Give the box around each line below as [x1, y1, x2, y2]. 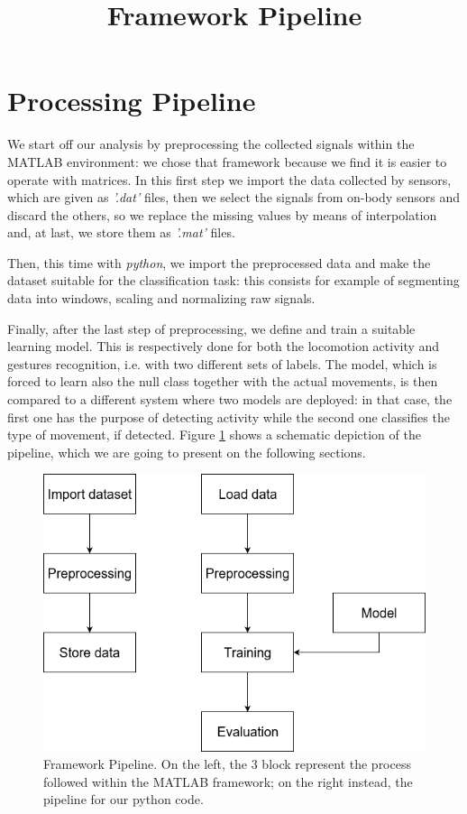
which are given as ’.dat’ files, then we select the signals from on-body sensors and [7, 188, 461, 207]
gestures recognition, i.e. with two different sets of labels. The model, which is [7, 354, 437, 373]
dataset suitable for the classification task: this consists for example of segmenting [7, 271, 460, 290]
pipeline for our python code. [43, 790, 204, 809]
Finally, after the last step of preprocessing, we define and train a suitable [7, 319, 416, 338]
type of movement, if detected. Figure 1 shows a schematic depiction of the [7, 425, 421, 444]
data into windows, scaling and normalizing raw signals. [7, 289, 316, 308]
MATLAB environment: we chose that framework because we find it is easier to [7, 152, 447, 171]
